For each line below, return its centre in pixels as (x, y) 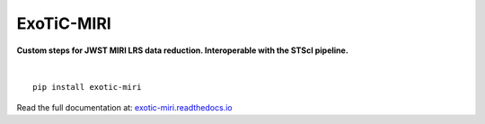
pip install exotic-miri (87, 87)
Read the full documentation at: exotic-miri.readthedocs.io (124, 107)
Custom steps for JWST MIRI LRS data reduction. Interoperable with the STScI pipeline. (183, 50)
